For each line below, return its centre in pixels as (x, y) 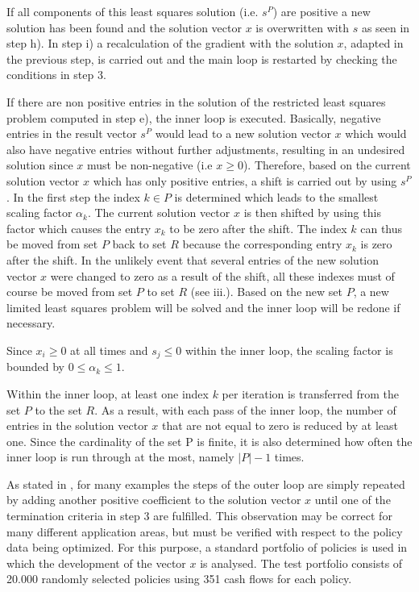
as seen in (386, 27)
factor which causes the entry (79, 228)
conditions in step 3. (56, 75)
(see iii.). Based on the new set (266, 292)
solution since (40, 165)
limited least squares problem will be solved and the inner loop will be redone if (203, 307)
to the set (58, 409)
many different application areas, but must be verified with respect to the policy (205, 531)
